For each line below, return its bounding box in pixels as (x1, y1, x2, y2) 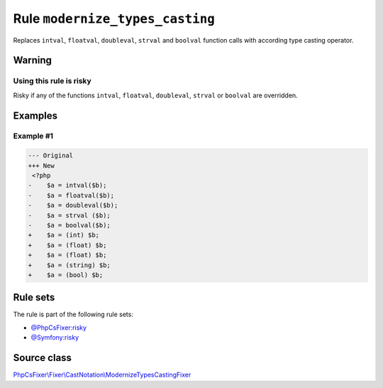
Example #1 (13, 131, 53, 141)
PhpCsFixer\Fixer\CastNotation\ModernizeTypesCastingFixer (13, 370, 191, 379)
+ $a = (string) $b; (28, 261, 111, 269)
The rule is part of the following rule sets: (13, 310, 134, 319)
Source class (13, 352, 72, 364)
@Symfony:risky (30, 333, 79, 342)
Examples (13, 109, 58, 122)
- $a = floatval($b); (28, 191, 115, 199)
